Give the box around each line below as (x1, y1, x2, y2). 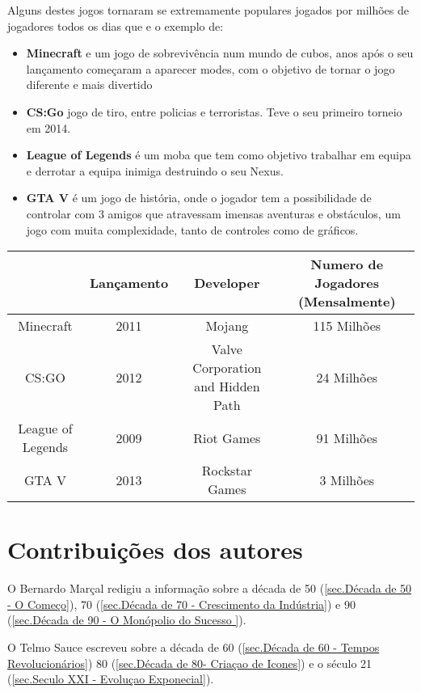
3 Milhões (319, 470, 375, 489)
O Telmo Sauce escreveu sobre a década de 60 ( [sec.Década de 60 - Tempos (7, 639, 380, 656)
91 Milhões (316, 428, 378, 447)
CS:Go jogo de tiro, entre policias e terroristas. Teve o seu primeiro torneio (26, 103, 402, 120)
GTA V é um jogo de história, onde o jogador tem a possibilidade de (26, 189, 372, 206)
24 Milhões (316, 367, 378, 387)
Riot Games (193, 428, 261, 447)
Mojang (205, 316, 249, 336)
